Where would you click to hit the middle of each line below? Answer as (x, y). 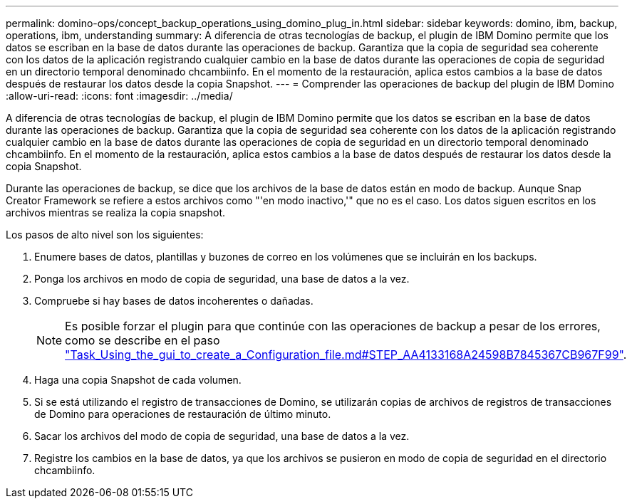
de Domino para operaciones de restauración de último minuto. (183, 414)
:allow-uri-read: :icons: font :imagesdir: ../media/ (119, 96)
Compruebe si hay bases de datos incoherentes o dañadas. (174, 301)
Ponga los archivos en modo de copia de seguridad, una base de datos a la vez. (222, 279)
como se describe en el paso (143, 340)
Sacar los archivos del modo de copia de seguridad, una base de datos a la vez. (222, 436)
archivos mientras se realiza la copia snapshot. (116, 212)
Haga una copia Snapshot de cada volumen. (138, 380)
